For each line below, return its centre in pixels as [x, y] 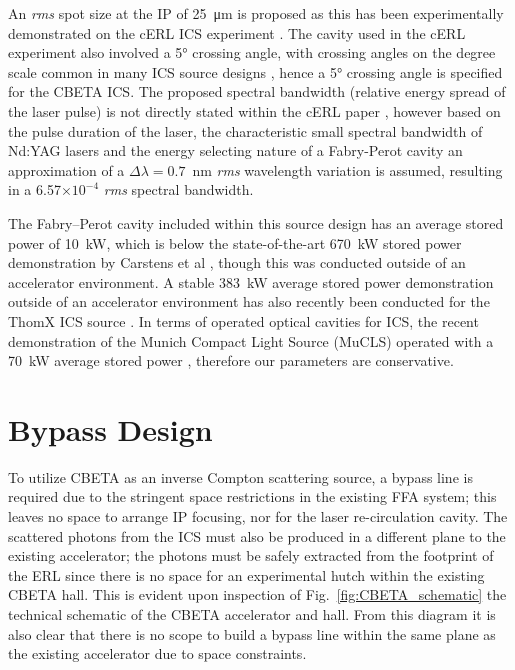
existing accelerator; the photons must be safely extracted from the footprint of [251, 555]
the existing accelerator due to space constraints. [157, 653]
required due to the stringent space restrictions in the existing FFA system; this [252, 496]
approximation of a [66, 169]
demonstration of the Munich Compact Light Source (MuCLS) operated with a [251, 340]
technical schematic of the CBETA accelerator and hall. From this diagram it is [252, 613]
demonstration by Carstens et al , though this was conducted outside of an [237, 262]
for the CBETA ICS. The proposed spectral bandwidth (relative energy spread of [257, 91]
